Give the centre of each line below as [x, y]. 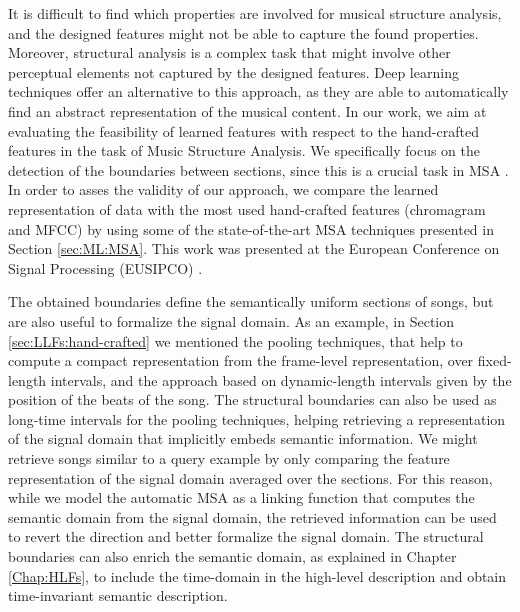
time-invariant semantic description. [118, 595]
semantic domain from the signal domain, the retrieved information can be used [252, 516]
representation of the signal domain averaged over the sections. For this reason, [250, 477]
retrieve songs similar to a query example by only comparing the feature [229, 458]
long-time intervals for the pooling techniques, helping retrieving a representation [257, 418]
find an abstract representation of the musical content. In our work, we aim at [247, 110]
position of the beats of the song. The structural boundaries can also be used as [252, 399]
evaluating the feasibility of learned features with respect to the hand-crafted [243, 130]
